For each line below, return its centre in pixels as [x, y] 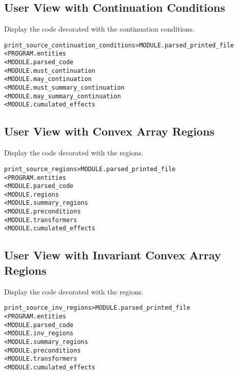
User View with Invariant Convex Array [113, 255]
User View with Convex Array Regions [109, 131]
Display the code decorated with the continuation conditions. [99, 29]
